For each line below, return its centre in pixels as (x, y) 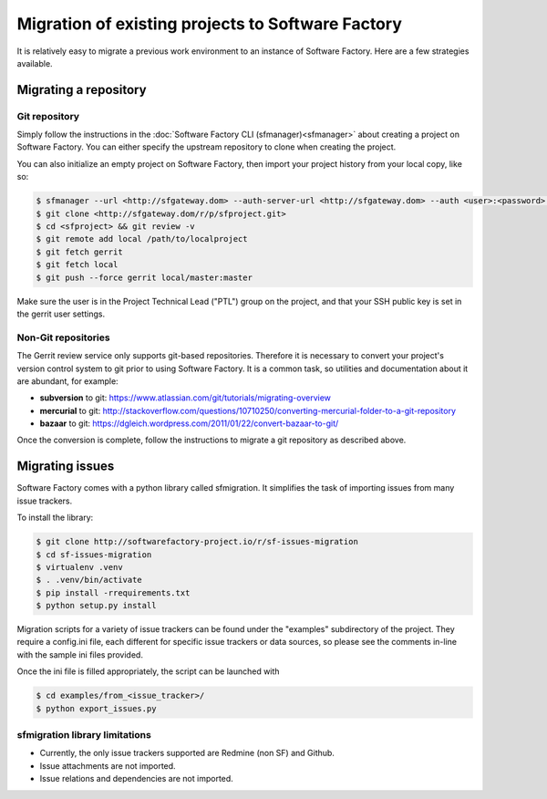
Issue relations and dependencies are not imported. (137, 779)
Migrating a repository (82, 90)
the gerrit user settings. (61, 314)
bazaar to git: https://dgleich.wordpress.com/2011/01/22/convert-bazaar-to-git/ (189, 423)
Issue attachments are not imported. (108, 765)
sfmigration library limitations (84, 734)
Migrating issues (66, 467)
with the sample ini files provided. (80, 654)
